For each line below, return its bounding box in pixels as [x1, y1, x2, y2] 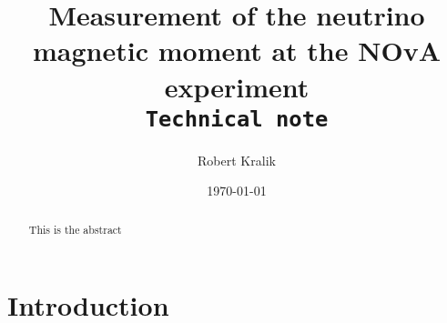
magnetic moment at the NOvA [33, 32, 441, 69]
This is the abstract [28, 221, 122, 237]
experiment [164, 67, 310, 105]
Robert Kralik [198, 150, 276, 169]
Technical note [145, 106, 329, 132]
